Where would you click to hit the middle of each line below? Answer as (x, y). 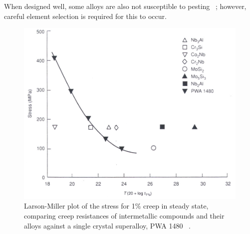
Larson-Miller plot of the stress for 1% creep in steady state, (116, 206)
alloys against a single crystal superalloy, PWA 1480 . (107, 225)
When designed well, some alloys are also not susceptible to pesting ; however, (125, 6)
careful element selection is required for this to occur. (85, 16)
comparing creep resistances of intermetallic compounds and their (124, 216)
